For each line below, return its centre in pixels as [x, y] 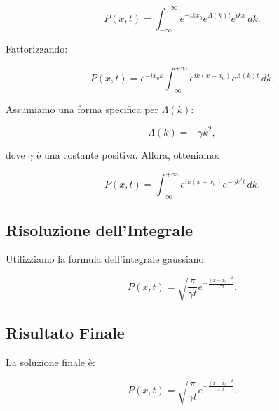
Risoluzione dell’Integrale [100, 229]
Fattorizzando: [37, 49]
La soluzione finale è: [50, 362]
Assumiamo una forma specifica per [82, 109]
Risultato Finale [65, 333]
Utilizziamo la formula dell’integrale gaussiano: [106, 259]
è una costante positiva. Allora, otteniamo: [128, 155]
